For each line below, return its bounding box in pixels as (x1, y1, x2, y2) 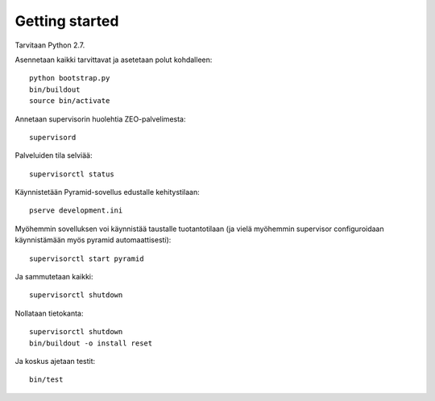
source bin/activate (29, 97, 110, 105)
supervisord (29, 133, 77, 142)
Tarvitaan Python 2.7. (14, 40, 85, 50)
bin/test (29, 375, 64, 384)
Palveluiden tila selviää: (14, 151, 93, 160)
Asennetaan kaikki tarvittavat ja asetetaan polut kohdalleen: (14, 55, 213, 64)
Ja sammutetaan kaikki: (14, 272, 93, 282)
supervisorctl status (29, 169, 114, 179)
